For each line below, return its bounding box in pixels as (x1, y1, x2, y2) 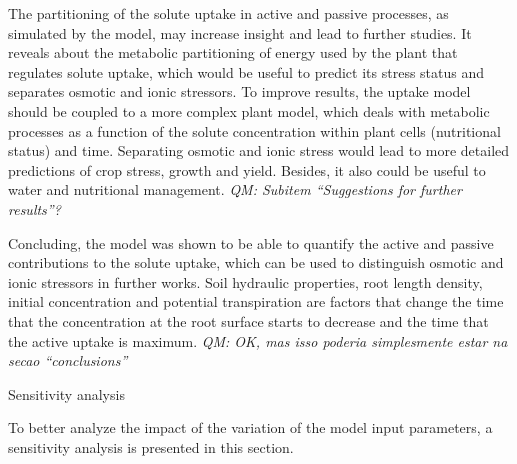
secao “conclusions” (8, 350, 128, 371)
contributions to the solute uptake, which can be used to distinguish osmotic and (8, 252, 504, 273)
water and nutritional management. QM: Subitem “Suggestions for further (8, 179, 462, 200)
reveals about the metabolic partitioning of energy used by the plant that (8, 42, 458, 63)
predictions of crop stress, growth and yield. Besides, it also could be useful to (8, 159, 486, 180)
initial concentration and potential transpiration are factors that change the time (8, 291, 504, 312)
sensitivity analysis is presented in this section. (8, 436, 294, 457)
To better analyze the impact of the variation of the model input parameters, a (8, 417, 493, 438)
